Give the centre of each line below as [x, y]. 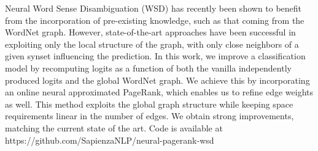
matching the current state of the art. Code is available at [114, 127]
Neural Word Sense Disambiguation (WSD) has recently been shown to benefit [153, 8]
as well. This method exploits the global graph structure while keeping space [149, 104]
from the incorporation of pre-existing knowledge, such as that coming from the [155, 20]
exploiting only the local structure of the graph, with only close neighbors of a [152, 44]
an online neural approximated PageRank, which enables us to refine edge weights [159, 92]
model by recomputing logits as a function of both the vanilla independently [148, 68]
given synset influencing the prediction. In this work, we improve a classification [155, 56]
